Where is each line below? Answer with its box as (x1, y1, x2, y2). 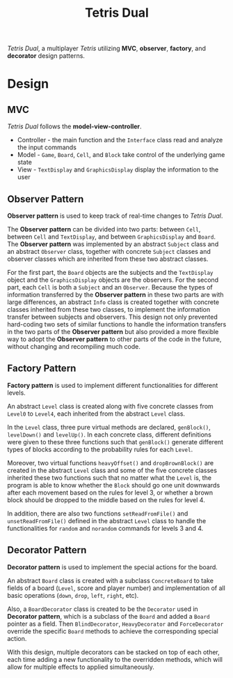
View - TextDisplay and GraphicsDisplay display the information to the (17, 165, 219, 174)
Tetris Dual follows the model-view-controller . (7, 122, 142, 130)
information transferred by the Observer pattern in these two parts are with (7, 291, 224, 299)
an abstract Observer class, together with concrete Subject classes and (7, 248, 211, 255)
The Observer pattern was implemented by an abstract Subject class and (7, 240, 219, 248)
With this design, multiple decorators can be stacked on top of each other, (7, 647, 220, 656)
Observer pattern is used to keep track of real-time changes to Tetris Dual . (7, 211, 223, 220)
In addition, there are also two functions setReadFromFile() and (7, 509, 188, 518)
